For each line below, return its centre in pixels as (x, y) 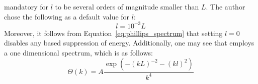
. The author (226, 6)
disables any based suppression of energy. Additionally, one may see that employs (129, 43)
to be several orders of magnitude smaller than (127, 6)
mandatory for (26, 6)
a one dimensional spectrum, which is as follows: (78, 52)
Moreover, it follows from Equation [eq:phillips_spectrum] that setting (113, 33)
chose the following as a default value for (67, 16)
